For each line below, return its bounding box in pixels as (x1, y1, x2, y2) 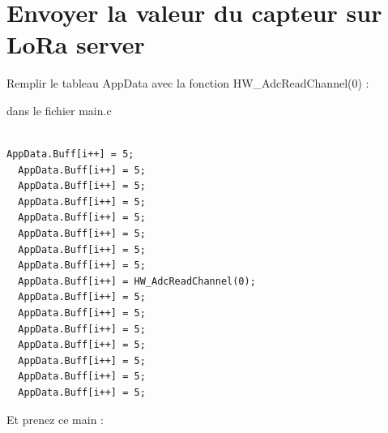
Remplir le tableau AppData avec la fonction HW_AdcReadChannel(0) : (6, 75, 369, 92)
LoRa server (6, 28, 145, 61)
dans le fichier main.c (6, 101, 112, 118)
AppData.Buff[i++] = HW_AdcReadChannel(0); (18, 275, 256, 287)
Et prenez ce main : (6, 410, 104, 427)
